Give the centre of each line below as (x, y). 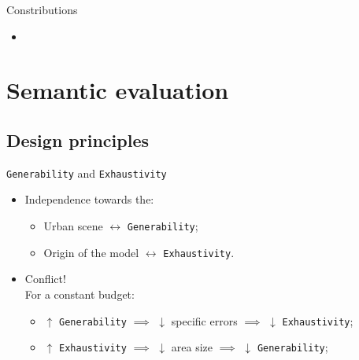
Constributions (42, 9)
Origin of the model (91, 252)
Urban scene (73, 226)
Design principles (78, 140)
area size (192, 347)
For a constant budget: (80, 294)
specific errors (204, 320)
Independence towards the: (89, 199)
